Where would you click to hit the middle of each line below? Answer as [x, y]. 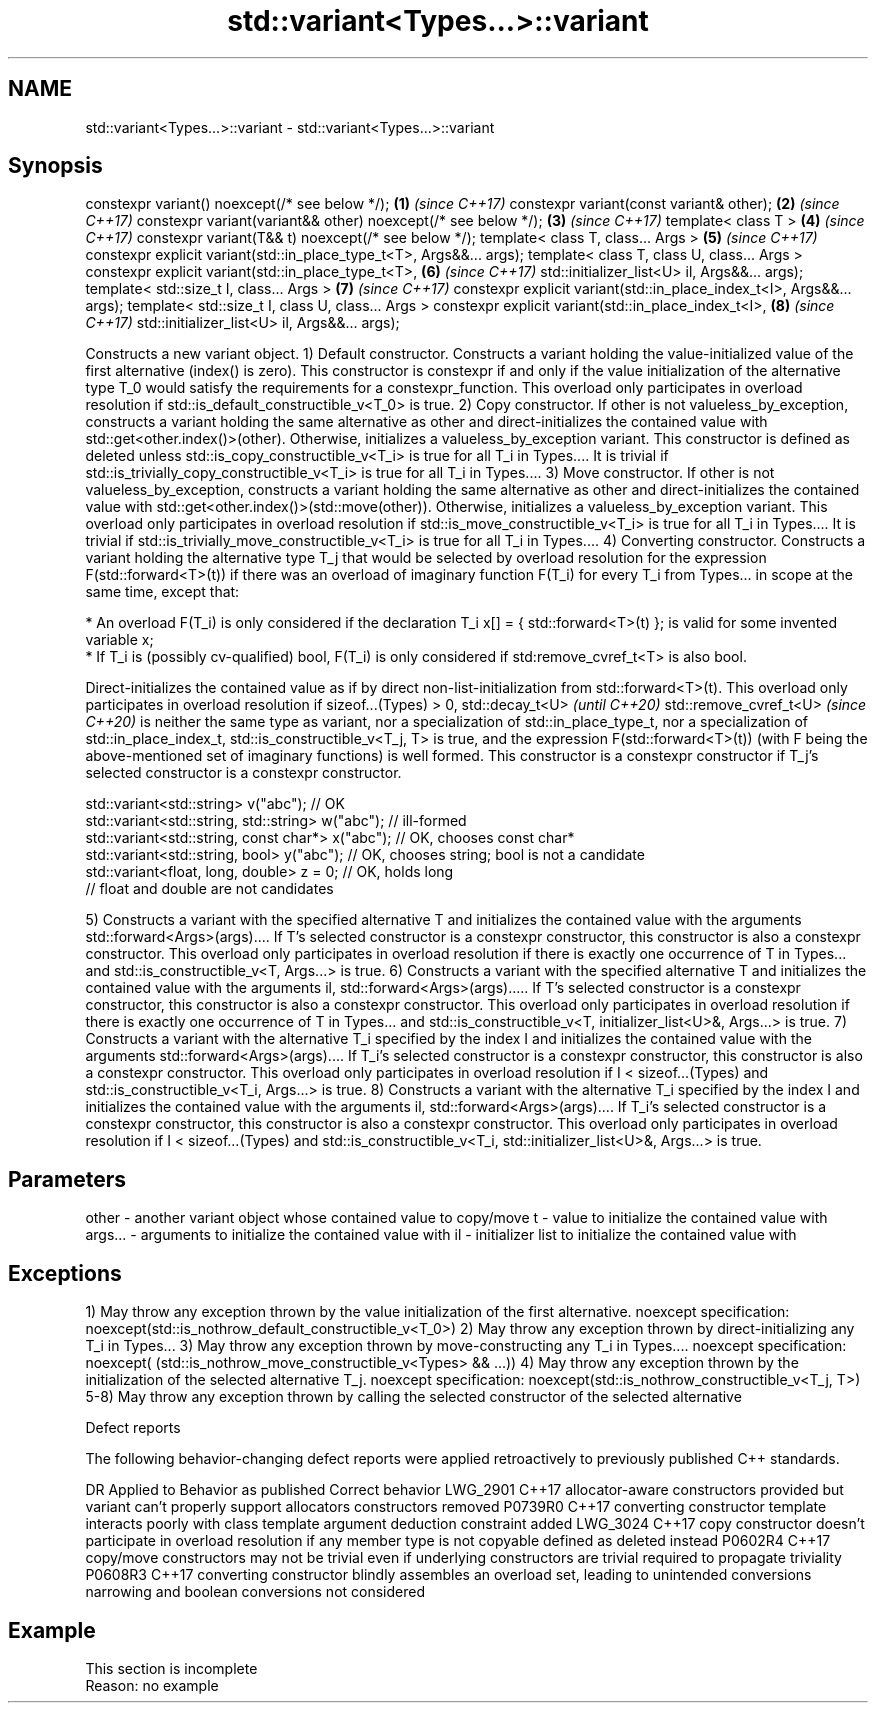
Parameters [67, 1179]
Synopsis [55, 166]
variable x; [119, 640]
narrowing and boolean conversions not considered [255, 1592]
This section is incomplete [171, 1668]
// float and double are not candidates [209, 889]
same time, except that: [162, 592]
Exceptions [65, 1273]
